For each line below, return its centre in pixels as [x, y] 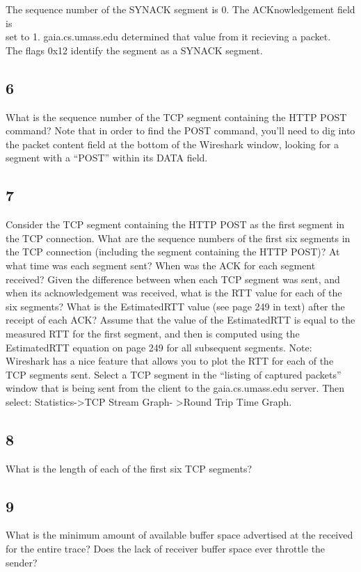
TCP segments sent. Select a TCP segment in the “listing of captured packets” [174, 374]
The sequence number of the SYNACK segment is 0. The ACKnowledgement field [180, 9]
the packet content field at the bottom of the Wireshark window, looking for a [172, 144]
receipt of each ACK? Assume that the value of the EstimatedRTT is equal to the [180, 320]
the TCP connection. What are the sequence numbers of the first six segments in [178, 238]
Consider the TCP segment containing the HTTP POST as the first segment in [175, 224]
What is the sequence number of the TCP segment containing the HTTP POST [176, 117]
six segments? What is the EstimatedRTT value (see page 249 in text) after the [175, 306]
